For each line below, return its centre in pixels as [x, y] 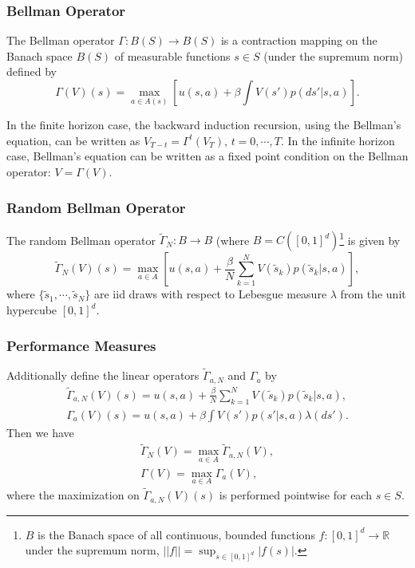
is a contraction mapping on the [299, 40]
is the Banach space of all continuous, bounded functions [176, 534]
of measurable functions [172, 55]
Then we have [40, 432]
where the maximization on [73, 495]
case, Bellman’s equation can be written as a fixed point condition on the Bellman [207, 156]
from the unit [373, 294]
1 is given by [370, 239]
